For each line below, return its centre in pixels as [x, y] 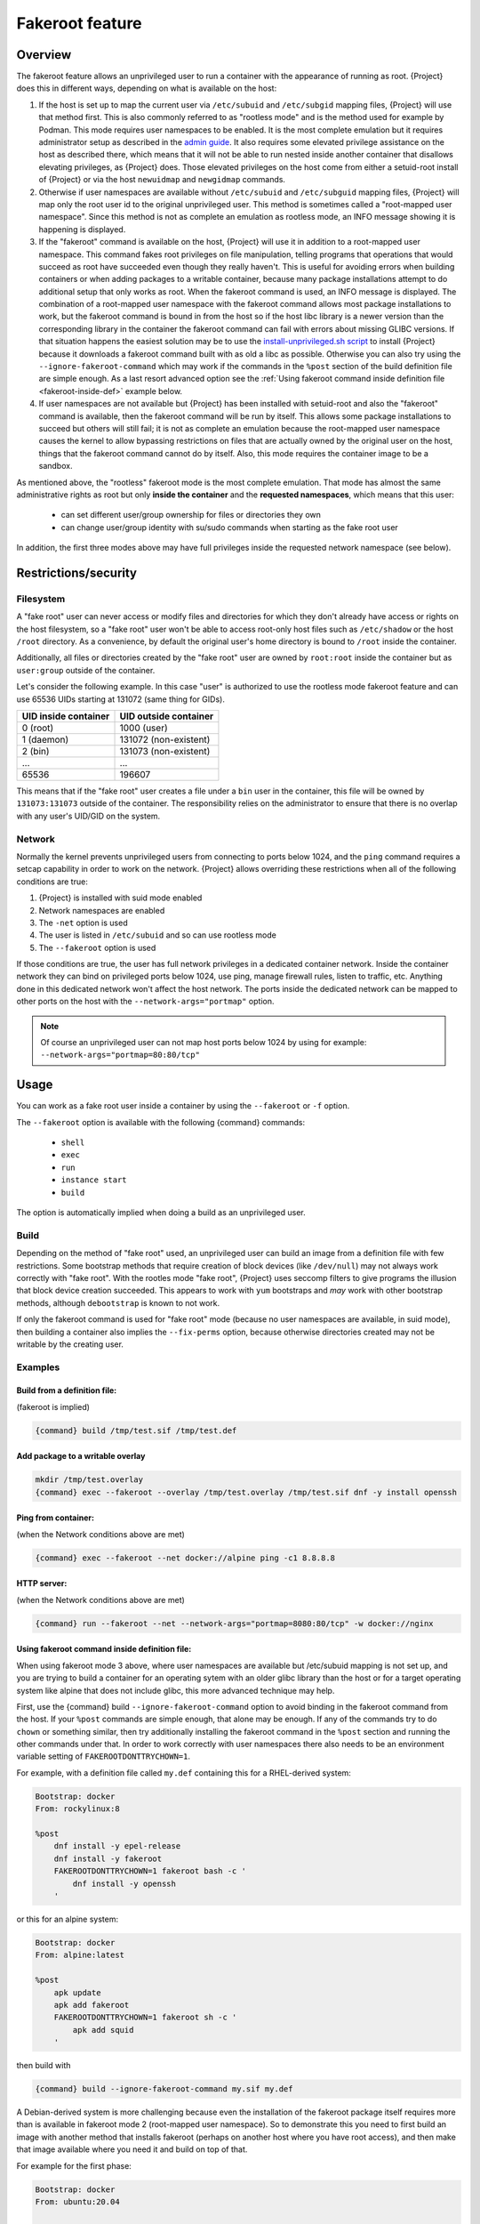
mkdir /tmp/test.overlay [89, 1480]
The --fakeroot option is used [97, 947]
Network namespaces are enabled [102, 910]
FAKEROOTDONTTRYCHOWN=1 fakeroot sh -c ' [145, 2018]
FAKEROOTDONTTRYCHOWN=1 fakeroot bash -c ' [150, 1871]
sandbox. [56, 466]
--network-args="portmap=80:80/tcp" [120, 1055]
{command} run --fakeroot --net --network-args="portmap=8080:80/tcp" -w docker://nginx [235, 1623]
